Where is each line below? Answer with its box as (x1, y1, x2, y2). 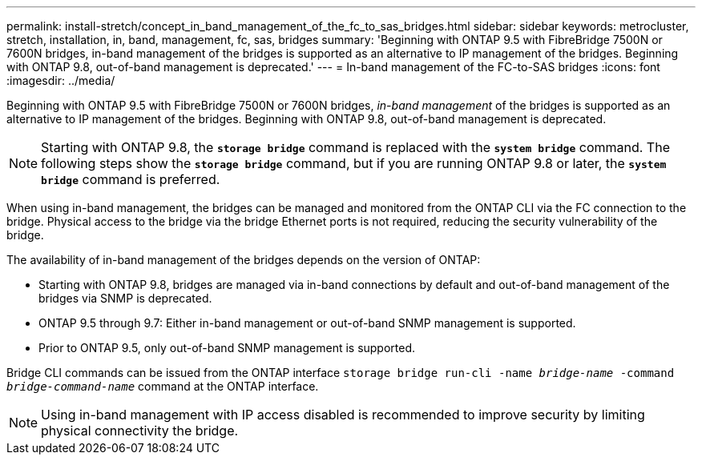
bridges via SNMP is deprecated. (38, 291, 212, 305)
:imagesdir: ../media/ (6, 74, 115, 87)
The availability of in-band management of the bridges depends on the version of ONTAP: (6, 253, 481, 267)
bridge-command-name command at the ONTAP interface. (6, 379, 319, 393)
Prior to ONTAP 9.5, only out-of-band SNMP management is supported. (38, 341, 416, 355)
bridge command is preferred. (41, 171, 220, 187)
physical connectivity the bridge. (41, 423, 239, 439)
